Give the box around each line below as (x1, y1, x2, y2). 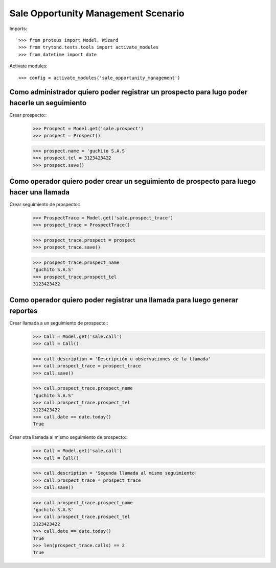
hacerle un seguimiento (9, 98, 87, 107)
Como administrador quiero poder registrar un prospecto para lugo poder (9, 88, 248, 96)
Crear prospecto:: (9, 112, 47, 118)
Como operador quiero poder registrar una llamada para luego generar (9, 296, 239, 305)
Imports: (9, 26, 28, 32)
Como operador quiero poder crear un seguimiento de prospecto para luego (9, 177, 256, 186)
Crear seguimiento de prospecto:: (9, 201, 81, 207)
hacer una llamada (9, 188, 70, 196)
